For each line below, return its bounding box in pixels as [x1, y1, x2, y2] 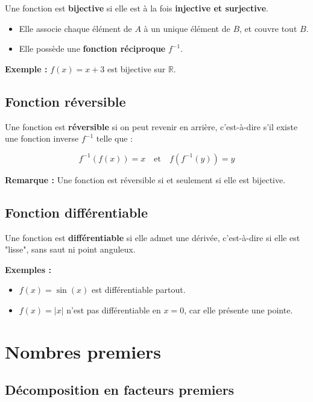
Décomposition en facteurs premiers [5, 380, 235, 399]
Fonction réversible [5, 92, 126, 110]
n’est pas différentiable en [66, 303, 161, 316]
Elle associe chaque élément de [19, 22, 132, 34]
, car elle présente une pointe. [184, 303, 293, 316]
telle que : [96, 132, 133, 145]
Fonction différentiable [5, 203, 148, 221]
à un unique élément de [144, 22, 230, 34]
